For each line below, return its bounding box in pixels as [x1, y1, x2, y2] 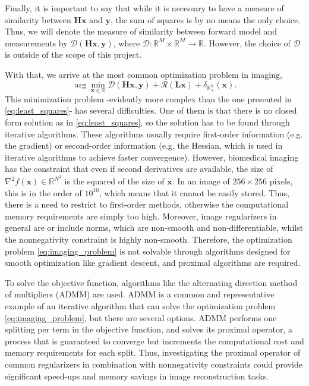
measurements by [5, 36, 68, 49]
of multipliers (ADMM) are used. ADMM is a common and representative [5, 288, 275, 300]
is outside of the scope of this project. [5, 48, 142, 61]
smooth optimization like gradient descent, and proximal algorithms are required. [5, 256, 301, 269]
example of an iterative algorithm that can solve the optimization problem [5, 299, 276, 312]
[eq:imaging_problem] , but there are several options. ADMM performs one [5, 311, 277, 324]
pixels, [269, 175, 293, 187]
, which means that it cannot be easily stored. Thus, [99, 186, 289, 199]
